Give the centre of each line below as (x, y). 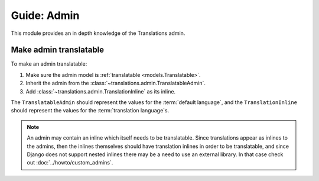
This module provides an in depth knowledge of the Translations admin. (98, 33)
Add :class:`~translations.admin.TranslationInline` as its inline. (101, 91)
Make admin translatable (58, 50)
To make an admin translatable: (49, 64)
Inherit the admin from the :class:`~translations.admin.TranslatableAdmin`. (116, 83)
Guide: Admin (45, 15)
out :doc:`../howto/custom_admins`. (70, 163)
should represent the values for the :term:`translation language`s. (90, 111)
